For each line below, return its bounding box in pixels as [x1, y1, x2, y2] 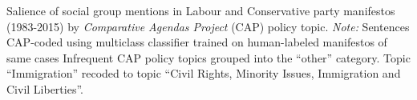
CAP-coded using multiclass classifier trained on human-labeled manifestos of [6, 34, 387, 50]
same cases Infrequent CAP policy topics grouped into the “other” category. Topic [6, 49, 411, 66]
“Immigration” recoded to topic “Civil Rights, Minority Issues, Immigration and [6, 65, 401, 82]
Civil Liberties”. [6, 80, 83, 97]
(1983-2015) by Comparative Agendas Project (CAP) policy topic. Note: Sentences [6, 18, 410, 34]
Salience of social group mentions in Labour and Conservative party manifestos [6, 2, 395, 18]
